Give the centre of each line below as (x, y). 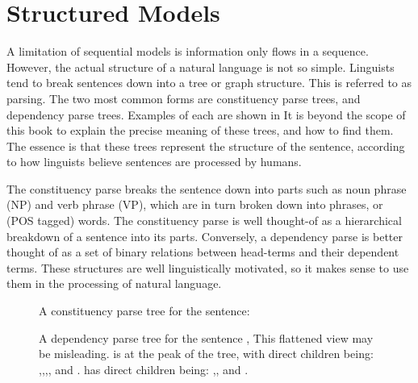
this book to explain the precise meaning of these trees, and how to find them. (200, 130)
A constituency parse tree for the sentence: (144, 311)
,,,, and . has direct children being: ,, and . (144, 369)
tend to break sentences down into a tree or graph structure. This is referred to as (209, 83)
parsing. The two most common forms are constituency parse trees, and (184, 98)
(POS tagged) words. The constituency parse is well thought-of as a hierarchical (204, 221)
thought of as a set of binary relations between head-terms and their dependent (203, 252)
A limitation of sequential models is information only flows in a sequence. (188, 51)
